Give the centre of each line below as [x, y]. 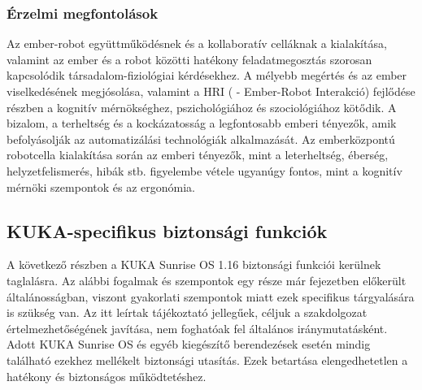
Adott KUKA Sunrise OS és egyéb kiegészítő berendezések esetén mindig [189, 344]
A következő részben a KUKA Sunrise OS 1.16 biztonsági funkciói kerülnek [194, 264]
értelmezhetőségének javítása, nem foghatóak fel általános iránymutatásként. [197, 328]
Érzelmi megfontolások [83, 13]
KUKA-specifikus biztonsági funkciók [167, 230]
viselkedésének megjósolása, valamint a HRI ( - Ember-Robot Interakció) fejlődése [211, 91]
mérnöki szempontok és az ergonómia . [101, 186]
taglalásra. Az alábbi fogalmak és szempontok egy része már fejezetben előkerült [207, 280]
